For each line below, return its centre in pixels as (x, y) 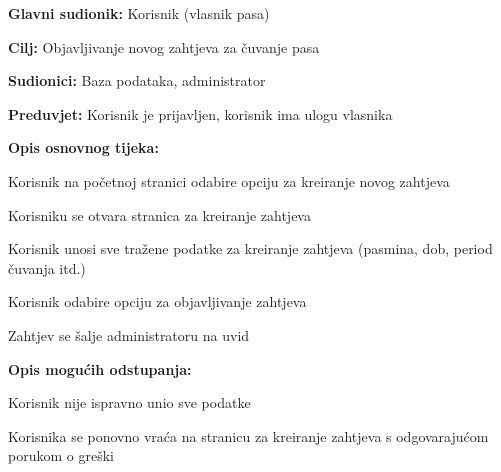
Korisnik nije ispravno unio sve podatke (129, 402)
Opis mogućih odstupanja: (100, 368)
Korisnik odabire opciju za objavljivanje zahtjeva (157, 301)
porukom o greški (61, 455)
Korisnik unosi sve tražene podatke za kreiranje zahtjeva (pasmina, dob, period (250, 248)
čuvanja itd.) (47, 267)
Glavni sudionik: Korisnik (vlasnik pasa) (139, 13)
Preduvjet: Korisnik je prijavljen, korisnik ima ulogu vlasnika (200, 113)
